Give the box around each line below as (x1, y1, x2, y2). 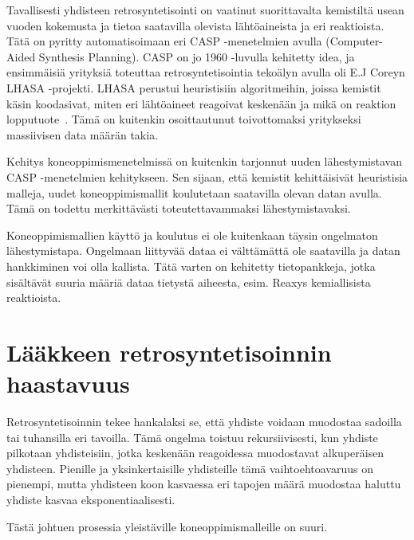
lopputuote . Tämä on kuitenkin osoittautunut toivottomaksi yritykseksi (6, 111, 361, 127)
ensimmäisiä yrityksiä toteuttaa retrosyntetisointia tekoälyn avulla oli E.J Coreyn (6, 64, 405, 80)
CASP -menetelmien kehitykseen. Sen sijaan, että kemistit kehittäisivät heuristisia (6, 168, 408, 185)
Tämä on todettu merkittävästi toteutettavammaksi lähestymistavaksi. (6, 200, 351, 217)
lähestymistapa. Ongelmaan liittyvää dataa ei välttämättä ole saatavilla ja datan (6, 242, 400, 259)
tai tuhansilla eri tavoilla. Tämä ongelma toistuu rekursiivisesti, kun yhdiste (6, 428, 378, 445)
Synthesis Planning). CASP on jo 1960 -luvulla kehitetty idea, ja (38, 48, 355, 65)
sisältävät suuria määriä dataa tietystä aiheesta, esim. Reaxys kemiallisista (6, 273, 371, 290)
